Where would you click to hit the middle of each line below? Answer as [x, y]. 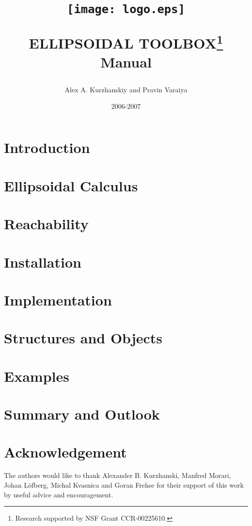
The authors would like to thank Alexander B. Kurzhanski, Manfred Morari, [118, 475]
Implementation [58, 299]
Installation [43, 262]
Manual [126, 62]
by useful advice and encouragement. [59, 494]
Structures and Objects [83, 338]
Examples [37, 376]
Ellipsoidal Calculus [71, 185]
